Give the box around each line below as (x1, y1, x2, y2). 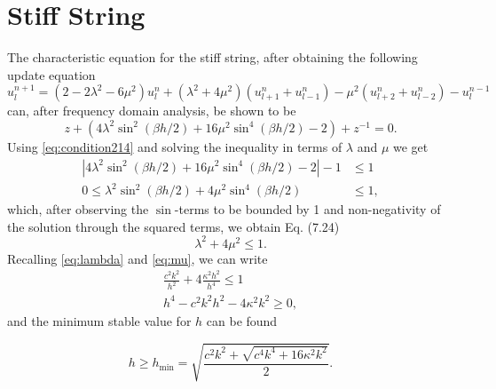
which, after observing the (7, 200, 149, 218)
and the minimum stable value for (7, 311, 192, 329)
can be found (206, 311, 278, 329)
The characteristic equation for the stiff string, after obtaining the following (7, 48, 418, 67)
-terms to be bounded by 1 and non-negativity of (174, 200, 441, 218)
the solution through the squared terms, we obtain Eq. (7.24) (7, 217, 340, 235)
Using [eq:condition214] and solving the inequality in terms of (7, 137, 342, 155)
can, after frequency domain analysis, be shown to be (7, 101, 296, 120)
